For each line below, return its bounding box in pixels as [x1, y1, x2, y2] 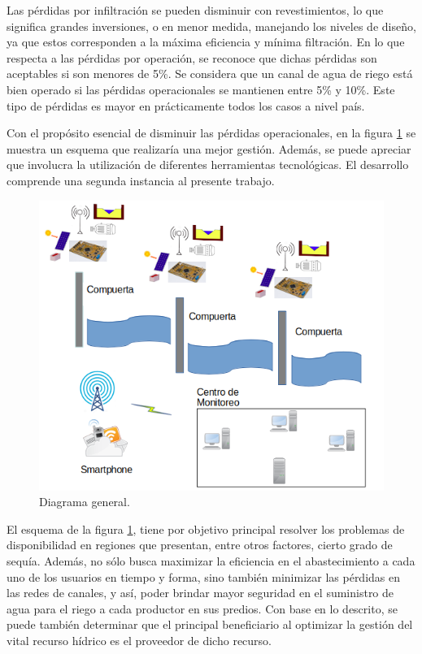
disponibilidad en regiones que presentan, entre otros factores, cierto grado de [7, 536, 393, 553]
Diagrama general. [39, 493, 130, 510]
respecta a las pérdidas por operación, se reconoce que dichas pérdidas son [7, 49, 377, 66]
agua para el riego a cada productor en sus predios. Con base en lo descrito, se [7, 600, 398, 617]
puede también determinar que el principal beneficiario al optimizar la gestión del [7, 616, 413, 633]
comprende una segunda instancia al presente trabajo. [7, 171, 275, 188]
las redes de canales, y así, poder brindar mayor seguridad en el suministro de [7, 584, 394, 601]
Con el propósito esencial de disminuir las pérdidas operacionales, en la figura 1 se [7, 124, 416, 141]
